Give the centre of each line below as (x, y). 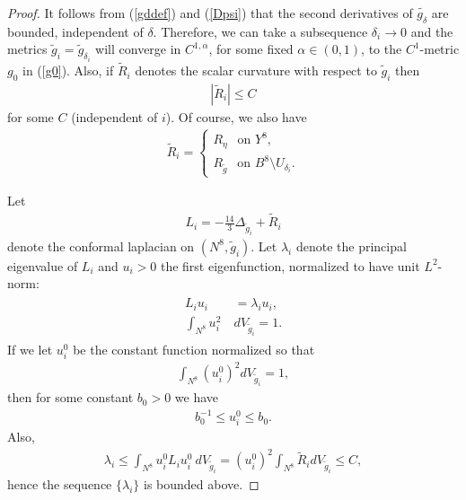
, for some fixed (251, 49)
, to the (382, 49)
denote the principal (351, 246)
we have (197, 397)
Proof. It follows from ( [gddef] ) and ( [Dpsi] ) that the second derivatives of (210, 13)
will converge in (138, 49)
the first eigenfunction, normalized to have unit (290, 265)
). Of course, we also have (236, 116)
